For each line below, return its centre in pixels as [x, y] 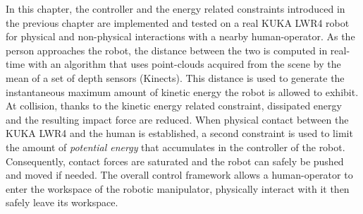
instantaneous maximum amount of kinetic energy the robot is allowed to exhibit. [182, 91]
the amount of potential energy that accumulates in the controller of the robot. [176, 147]
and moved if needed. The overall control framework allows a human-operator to [179, 175]
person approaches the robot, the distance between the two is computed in [167, 50]
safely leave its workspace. [62, 202]
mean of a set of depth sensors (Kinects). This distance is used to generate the [175, 77]
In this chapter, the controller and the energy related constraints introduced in [176, 8]
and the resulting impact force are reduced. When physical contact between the [177, 119]
